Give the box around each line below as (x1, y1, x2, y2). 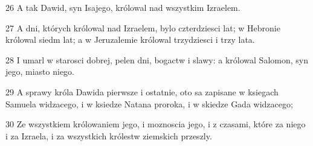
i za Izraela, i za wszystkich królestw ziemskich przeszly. (5, 129, 212, 142)
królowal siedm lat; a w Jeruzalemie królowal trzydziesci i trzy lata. (5, 33, 255, 46)
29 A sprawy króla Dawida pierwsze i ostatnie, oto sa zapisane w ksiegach (5, 85, 279, 98)
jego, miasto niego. (5, 65, 75, 78)
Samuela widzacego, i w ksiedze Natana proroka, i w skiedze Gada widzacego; (5, 97, 293, 110)
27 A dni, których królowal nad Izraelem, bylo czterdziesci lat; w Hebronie (5, 21, 280, 34)
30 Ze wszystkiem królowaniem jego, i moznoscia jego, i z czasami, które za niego (5, 118, 306, 130)
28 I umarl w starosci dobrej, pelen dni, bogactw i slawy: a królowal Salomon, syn (5, 53, 308, 66)
